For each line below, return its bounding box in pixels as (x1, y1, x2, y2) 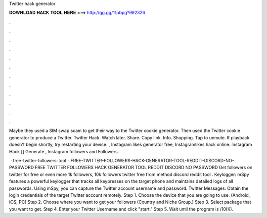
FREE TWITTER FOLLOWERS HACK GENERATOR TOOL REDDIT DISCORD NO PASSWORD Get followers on (35, 165, 253, 171)
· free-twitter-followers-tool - (10, 158, 70, 164)
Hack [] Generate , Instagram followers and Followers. (9, 148, 119, 154)
